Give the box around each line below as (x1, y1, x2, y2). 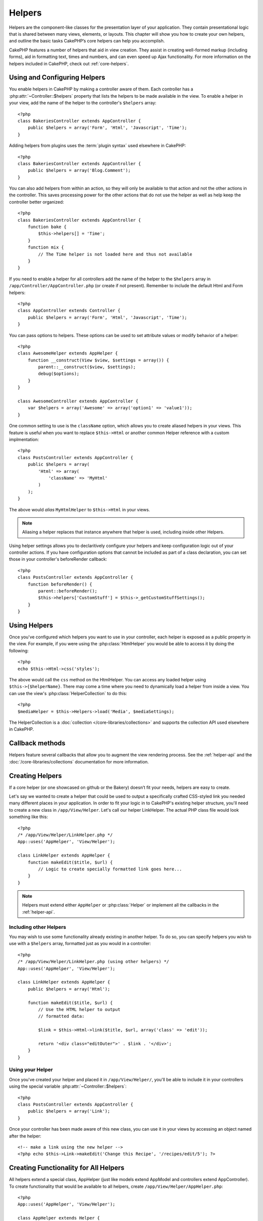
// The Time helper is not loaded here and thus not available (38, 252, 192, 257)
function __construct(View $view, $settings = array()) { (27, 357, 169, 363)
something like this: (9, 814, 48, 820)
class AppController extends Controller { (18, 308, 121, 314)
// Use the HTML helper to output (38, 1007, 121, 1012)
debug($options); (38, 371, 80, 377)
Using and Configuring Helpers (9, 73, 106, 82)
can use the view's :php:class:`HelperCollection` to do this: (9, 690, 128, 696)
